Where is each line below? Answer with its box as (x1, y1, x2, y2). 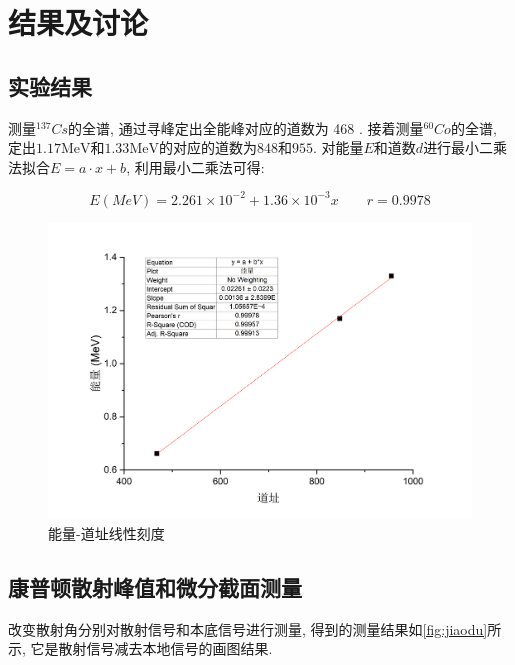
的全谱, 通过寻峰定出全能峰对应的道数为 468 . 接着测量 (68, 117, 424, 138)
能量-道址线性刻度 (48, 522, 165, 543)
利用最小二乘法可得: (134, 156, 265, 177)
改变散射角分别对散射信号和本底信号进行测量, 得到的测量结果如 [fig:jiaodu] (8, 618, 488, 639)
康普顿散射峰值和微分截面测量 (8, 571, 302, 602)
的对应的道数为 (158, 137, 257, 158)
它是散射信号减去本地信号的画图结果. (30, 638, 273, 659)
